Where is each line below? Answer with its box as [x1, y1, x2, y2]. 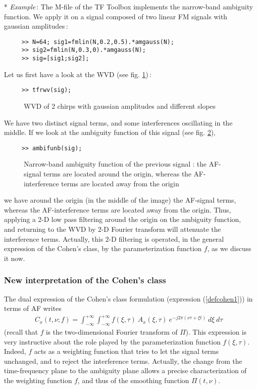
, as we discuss [207, 243, 252, 254]
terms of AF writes [4, 303, 61, 313]
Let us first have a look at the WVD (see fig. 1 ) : [4, 69, 152, 79]
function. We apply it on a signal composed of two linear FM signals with [4, 11, 227, 21]
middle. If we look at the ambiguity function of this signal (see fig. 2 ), [4, 127, 216, 137]
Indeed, [4, 346, 26, 356]
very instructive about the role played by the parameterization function [4, 336, 221, 346]
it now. [4, 253, 25, 263]
